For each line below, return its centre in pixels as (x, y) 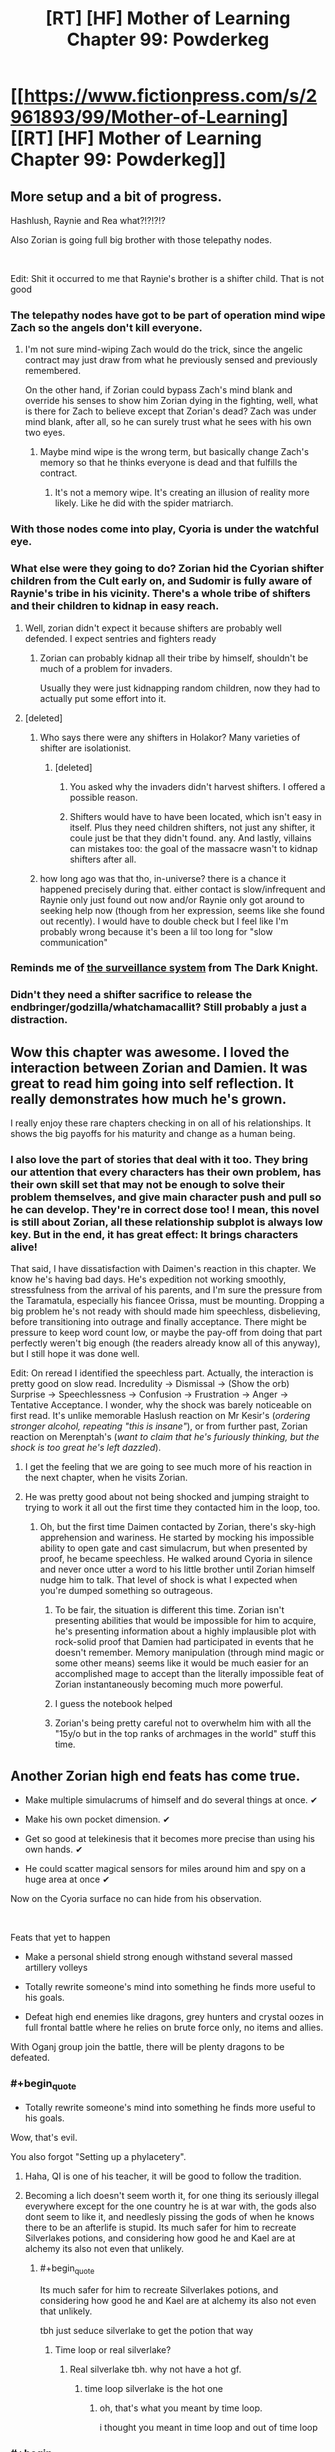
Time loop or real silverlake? (113, 2349)
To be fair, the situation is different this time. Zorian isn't (169, 1610)
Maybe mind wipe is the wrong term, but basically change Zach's (174, 452)
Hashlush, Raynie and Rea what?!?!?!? (88, 220)
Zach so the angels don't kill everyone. (106, 327)
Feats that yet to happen (60, 1938)
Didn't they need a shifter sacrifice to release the (131, 995)
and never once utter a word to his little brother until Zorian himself (177, 1569)
